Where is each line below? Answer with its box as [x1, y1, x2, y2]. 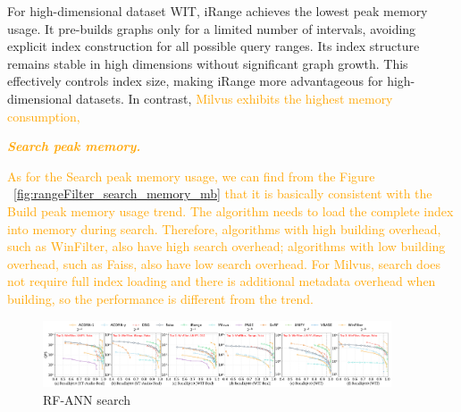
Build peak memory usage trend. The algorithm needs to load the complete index [7, 201, 454, 220]
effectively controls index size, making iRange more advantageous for [7, 71, 383, 90]
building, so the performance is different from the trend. [7, 289, 314, 307]
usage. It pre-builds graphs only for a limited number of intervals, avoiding [7, 19, 416, 38]
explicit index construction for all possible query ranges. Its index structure [7, 37, 420, 55]
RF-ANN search [43, 390, 131, 408]
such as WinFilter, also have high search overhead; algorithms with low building [7, 237, 446, 256]
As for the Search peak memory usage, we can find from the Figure [7, 166, 375, 185]
